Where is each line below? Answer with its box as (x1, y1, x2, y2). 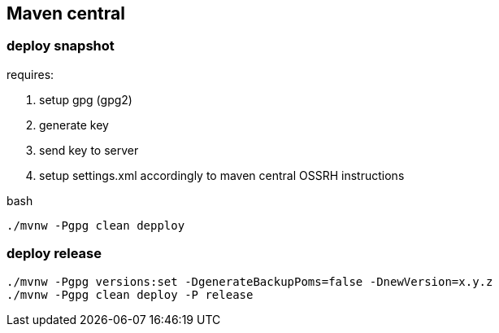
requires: (7, 67, 54, 81)
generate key (39, 117, 109, 132)
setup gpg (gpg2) (39, 92, 132, 107)
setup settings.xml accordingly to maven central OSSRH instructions (39, 168, 405, 182)
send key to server (39, 142, 139, 157)
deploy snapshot (7, 37, 115, 55)
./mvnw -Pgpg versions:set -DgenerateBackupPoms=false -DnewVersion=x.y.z (7, 274, 493, 288)
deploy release (7, 245, 102, 262)
